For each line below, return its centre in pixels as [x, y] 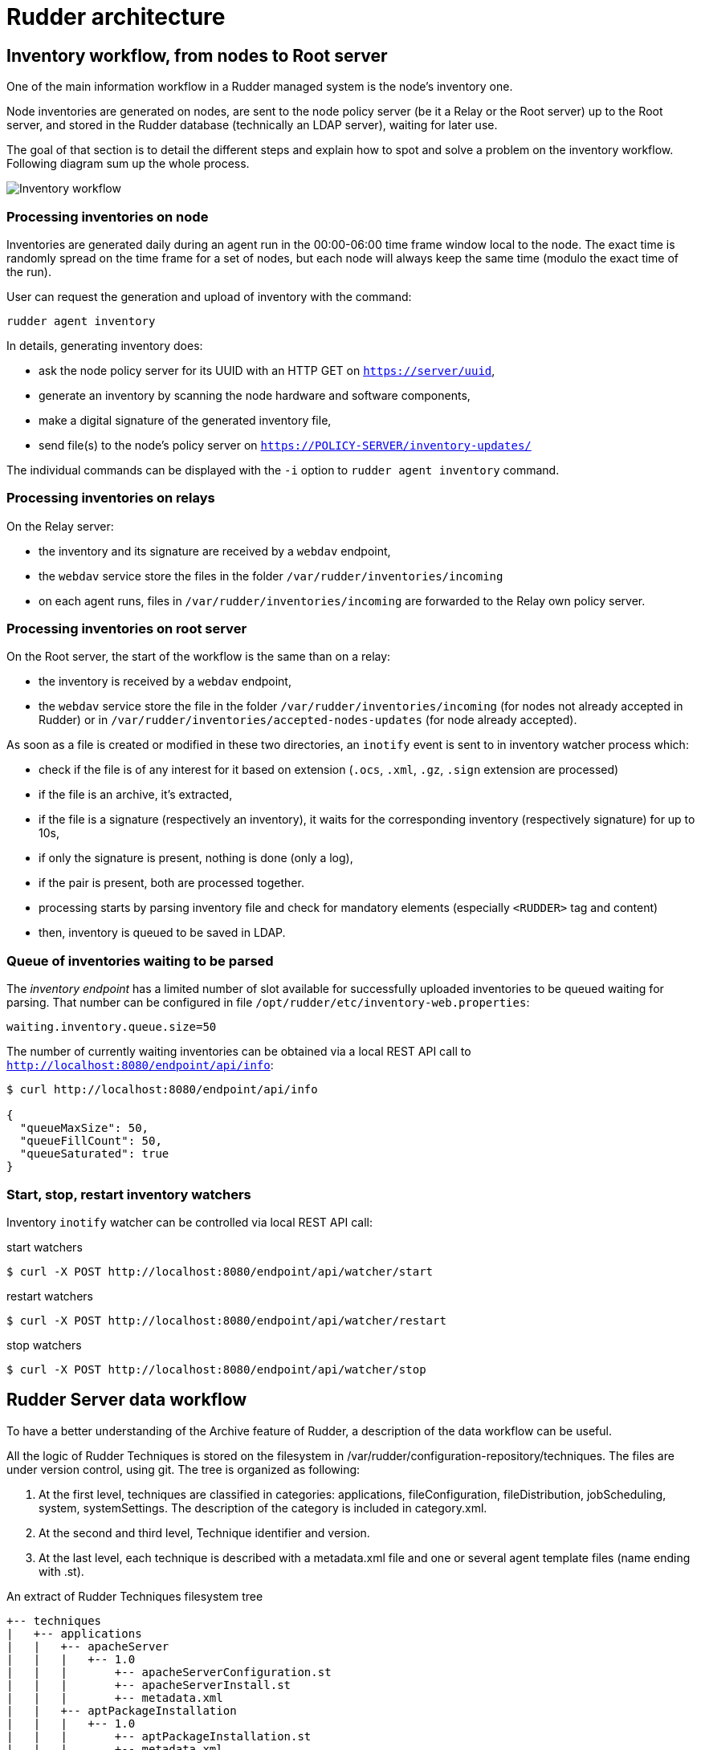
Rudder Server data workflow [127, 1400]
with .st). [61, 1571]
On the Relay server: [60, 526]
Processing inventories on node [108, 216]
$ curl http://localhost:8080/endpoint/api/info [162, 1090]
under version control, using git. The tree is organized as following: [183, 1469]
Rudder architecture [116, 17]
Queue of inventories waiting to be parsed [140, 960]
